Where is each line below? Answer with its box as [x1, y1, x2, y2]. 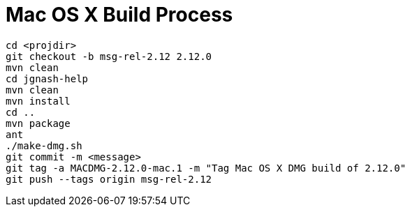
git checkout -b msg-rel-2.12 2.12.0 [6, 50, 212, 62]
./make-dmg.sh [6, 139, 82, 151]
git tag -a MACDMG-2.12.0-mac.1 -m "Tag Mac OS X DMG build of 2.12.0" [6, 162, 407, 174]
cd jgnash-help [6, 73, 89, 84]
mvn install [6, 95, 71, 107]
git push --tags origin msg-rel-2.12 [6, 173, 212, 185]
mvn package [6, 117, 71, 129]
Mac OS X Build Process [6, 3, 233, 26]
